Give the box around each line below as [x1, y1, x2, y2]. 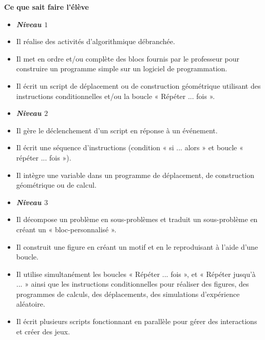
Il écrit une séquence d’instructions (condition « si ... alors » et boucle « [16, 142, 243, 153]
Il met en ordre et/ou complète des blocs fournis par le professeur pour [16, 53, 240, 64]
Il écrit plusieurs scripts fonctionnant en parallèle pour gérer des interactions [16, 316, 257, 327]
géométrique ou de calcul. [16, 179, 97, 190]
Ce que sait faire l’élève [4, 2, 89, 12]
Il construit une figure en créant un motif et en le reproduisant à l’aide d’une [16, 241, 258, 252]
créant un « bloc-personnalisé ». [16, 224, 117, 234]
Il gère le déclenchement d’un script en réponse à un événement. [16, 125, 218, 135]
